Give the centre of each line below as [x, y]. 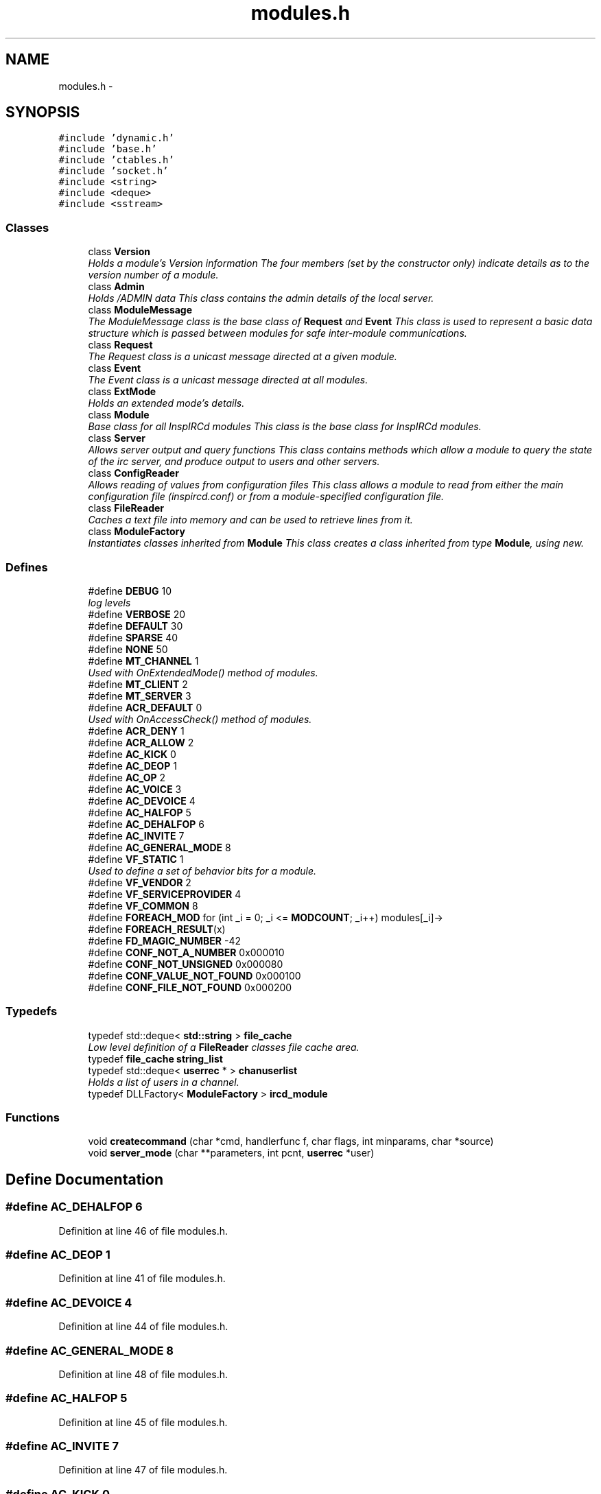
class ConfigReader [133, 473]
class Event [115, 368]
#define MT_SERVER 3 [140, 696]
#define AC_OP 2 [127, 777]
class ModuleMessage [140, 310]
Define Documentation [84, 1179]
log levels [109, 602]
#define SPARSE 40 [133, 637]
